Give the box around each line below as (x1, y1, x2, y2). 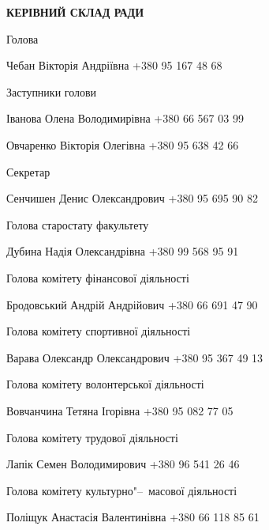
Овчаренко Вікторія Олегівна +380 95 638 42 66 (6, 136, 239, 153)
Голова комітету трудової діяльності (6, 429, 178, 445)
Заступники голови (6, 83, 97, 100)
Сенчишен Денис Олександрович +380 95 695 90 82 (6, 190, 259, 206)
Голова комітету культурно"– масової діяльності (6, 482, 237, 498)
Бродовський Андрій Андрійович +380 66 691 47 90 (6, 296, 258, 312)
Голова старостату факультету (6, 216, 149, 233)
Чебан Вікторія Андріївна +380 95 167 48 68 (6, 57, 222, 74)
